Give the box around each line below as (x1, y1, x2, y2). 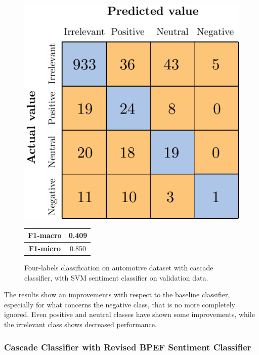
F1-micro (28, 243, 61, 253)
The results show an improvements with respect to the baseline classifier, (4, 289, 230, 300)
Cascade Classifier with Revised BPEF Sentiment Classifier (4, 340, 251, 353)
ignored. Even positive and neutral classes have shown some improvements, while (4, 309, 255, 320)
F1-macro (28, 230, 62, 241)
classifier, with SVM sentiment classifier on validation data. (24, 272, 208, 283)
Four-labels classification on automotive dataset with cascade (24, 262, 213, 273)
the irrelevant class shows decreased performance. (4, 319, 157, 329)
